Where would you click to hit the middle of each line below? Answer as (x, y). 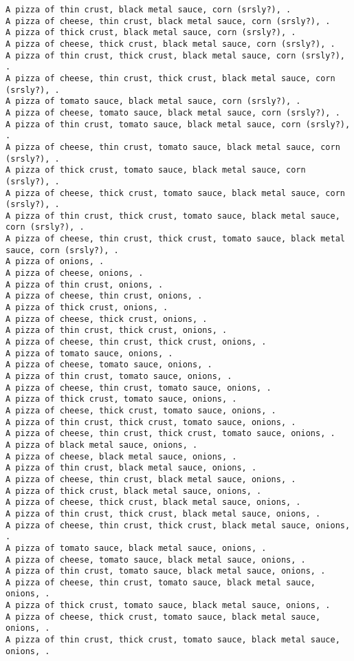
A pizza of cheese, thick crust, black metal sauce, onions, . (153, 502)
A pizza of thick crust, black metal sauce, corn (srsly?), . (151, 33)
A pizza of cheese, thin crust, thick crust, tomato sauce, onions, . (170, 434)
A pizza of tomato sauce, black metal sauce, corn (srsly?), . (153, 101)
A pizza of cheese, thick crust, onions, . (107, 319)
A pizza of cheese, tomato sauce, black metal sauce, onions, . (156, 560)
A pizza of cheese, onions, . (75, 273)
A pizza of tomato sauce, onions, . (89, 353)
